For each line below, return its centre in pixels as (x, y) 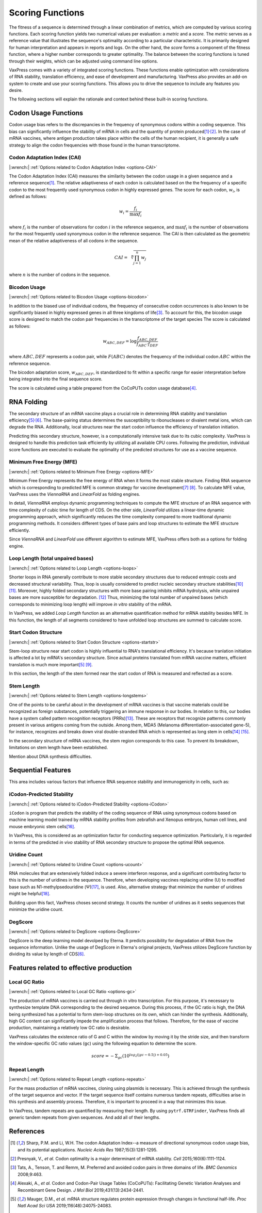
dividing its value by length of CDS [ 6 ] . (47, 954)
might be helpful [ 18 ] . (30, 894)
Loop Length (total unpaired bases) (51, 558)
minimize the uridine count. (36, 909)
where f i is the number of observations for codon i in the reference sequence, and (91, 227)
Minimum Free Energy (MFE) (43, 462)
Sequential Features (40, 770)
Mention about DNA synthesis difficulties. (50, 756)
